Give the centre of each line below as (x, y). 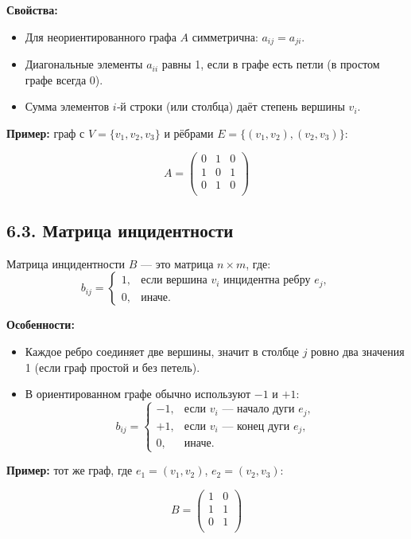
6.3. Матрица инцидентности (120, 230)
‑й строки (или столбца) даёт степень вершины (231, 106)
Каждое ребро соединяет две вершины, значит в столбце (162, 351)
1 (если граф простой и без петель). (112, 367)
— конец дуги (256, 426)
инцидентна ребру (267, 281)
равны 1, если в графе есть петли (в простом (271, 64)
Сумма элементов (67, 106)
